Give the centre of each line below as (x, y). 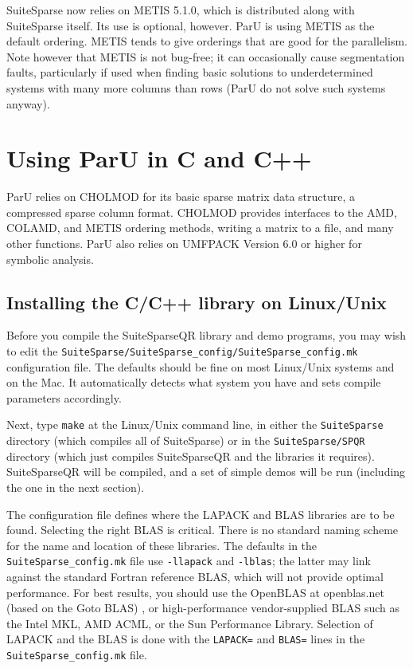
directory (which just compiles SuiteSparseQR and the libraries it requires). (191, 456)
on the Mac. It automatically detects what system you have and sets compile (194, 382)
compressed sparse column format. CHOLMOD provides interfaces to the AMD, (202, 212)
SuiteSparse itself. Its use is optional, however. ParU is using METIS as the (191, 25)
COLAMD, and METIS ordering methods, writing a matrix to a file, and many (200, 228)
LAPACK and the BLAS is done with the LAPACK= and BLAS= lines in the (186, 639)
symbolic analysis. (50, 259)
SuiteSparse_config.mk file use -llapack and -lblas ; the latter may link (189, 561)
